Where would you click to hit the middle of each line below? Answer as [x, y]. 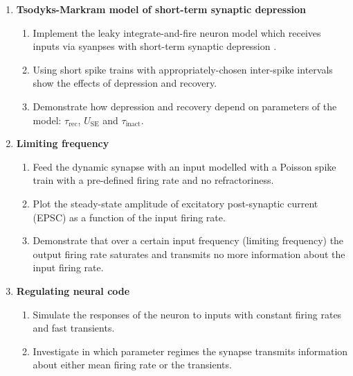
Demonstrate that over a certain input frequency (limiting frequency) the [188, 240]
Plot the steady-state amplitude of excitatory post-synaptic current [175, 203]
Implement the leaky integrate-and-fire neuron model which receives [177, 32]
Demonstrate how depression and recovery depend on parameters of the [185, 106]
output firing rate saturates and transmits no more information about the [189, 254]
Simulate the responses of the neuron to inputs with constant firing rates [187, 314]
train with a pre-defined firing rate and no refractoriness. [153, 180]
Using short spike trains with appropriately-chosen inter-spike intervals [183, 69]
